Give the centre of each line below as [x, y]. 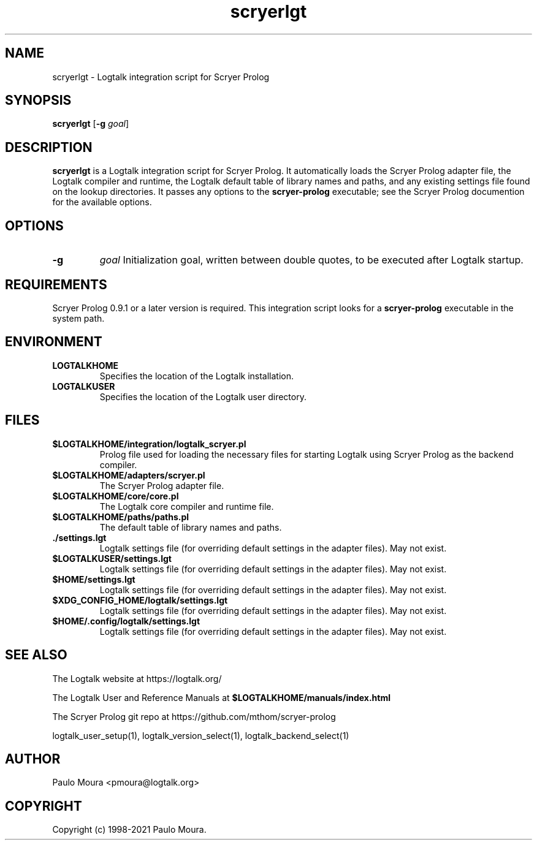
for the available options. [102, 202]
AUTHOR [33, 759]
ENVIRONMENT [54, 342]
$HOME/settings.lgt [94, 579]
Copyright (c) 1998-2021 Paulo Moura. [129, 830]
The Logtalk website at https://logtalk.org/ [137, 678]
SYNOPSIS [38, 100]
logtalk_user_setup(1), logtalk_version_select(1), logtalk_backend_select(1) [201, 735]
